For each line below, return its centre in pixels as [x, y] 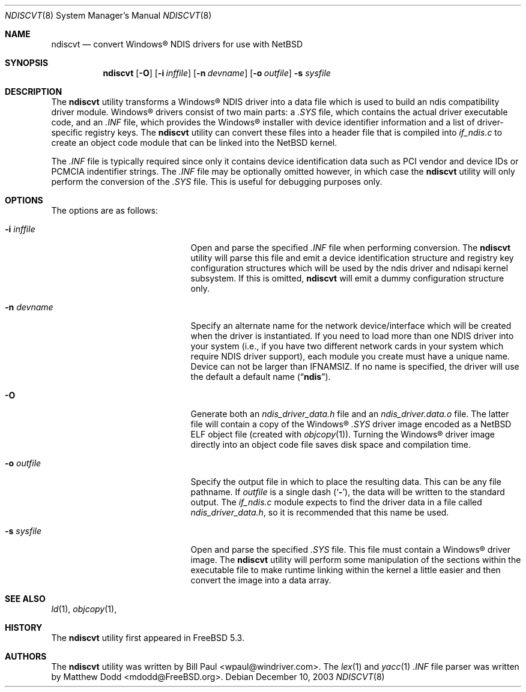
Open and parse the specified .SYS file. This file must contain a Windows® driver [351, 549]
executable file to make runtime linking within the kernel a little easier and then [346, 570]
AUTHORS [26, 656]
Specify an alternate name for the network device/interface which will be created [351, 326]
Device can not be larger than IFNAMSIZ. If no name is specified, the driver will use [355, 366]
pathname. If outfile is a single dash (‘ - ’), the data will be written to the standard [348, 492]
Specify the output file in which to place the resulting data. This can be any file [346, 482]
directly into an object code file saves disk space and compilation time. [331, 444]
